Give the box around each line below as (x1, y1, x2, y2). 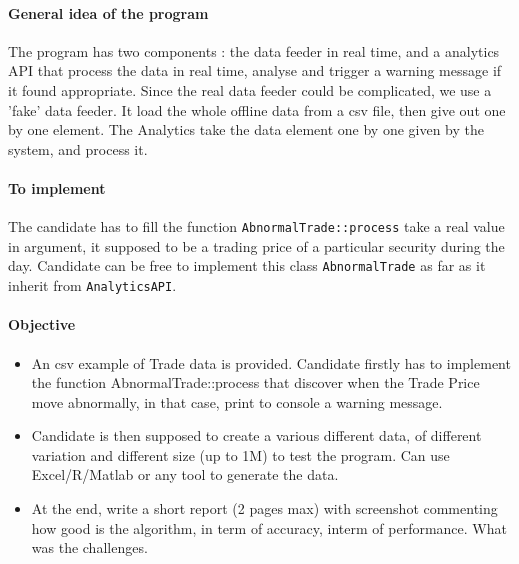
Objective (8, 314, 76, 335)
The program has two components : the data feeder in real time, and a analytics (8, 40, 500, 61)
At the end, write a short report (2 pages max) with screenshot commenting (31, 498, 498, 519)
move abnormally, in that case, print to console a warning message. (31, 391, 443, 412)
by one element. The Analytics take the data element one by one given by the (8, 119, 485, 140)
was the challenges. (31, 537, 148, 558)
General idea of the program (8, 2, 209, 23)
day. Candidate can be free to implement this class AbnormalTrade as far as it (8, 255, 486, 276)
